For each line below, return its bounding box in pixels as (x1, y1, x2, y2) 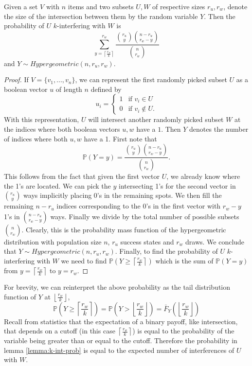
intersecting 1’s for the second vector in (119, 180, 236, 191)
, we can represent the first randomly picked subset (75, 74, 227, 85)
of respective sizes (152, 1, 205, 11)
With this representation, (4, 114, 79, 124)
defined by (90, 84, 122, 94)
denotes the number (189, 124, 249, 134)
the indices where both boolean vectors (4, 124, 120, 134)
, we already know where (166, 171, 240, 181)
